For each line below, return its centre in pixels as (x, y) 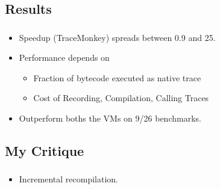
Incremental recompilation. (68, 179)
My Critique (45, 151)
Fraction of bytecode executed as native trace (117, 77)
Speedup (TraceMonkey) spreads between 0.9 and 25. (117, 37)
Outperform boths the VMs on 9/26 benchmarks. (110, 118)
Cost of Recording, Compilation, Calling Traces (121, 98)
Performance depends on (64, 57)
